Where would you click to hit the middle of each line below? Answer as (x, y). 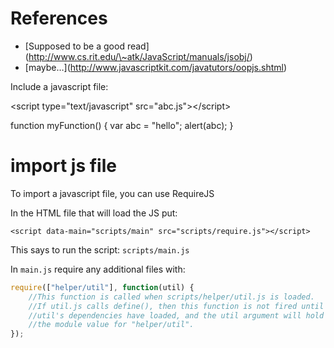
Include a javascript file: (59, 86)
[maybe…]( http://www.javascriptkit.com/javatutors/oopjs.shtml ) (156, 67)
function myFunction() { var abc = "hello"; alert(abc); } (122, 125)
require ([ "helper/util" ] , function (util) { (102, 287)
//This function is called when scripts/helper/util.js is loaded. (171, 297)
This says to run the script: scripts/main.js (100, 249)
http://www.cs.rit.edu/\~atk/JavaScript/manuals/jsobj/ (139, 56)
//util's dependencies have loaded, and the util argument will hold (176, 315)
